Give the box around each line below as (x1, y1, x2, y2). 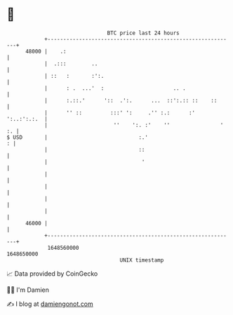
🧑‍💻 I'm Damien (6, 286, 50, 294)
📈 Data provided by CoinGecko (6, 269, 98, 278)
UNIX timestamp (119, 256, 164, 264)
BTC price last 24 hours (107, 29, 180, 36)
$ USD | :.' (6, 133, 149, 141)
